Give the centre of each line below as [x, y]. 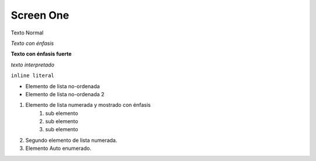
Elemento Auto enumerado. [59, 148]
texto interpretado [33, 65]
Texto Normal [27, 33]
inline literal [33, 76]
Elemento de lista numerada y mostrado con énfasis [88, 105]
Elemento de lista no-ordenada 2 [65, 94]
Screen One [40, 15]
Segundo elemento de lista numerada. [71, 140]
